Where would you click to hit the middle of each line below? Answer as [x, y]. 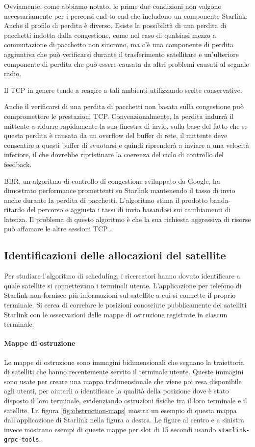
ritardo [14, 210]
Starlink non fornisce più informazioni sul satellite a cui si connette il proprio [120, 295]
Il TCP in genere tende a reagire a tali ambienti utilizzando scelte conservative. [123, 90]
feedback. [18, 164]
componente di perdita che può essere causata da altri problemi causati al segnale [127, 64]
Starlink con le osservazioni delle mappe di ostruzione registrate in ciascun [116, 314]
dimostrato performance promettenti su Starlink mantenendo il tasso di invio [120, 190]
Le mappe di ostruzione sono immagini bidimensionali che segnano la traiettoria [124, 362]
